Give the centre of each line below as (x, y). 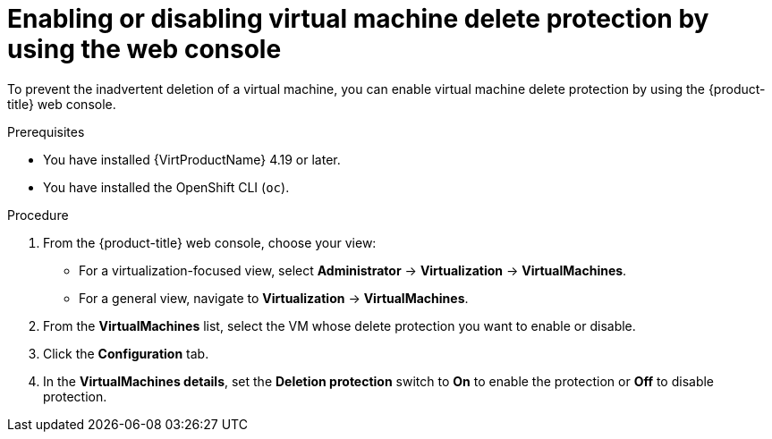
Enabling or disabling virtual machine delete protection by (358, 19)
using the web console (144, 49)
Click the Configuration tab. (126, 353)
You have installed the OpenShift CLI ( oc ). (166, 187)
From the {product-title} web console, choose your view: (210, 242)
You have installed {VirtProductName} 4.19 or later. (192, 159)
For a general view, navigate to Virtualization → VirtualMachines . (274, 298)
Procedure (38, 215)
